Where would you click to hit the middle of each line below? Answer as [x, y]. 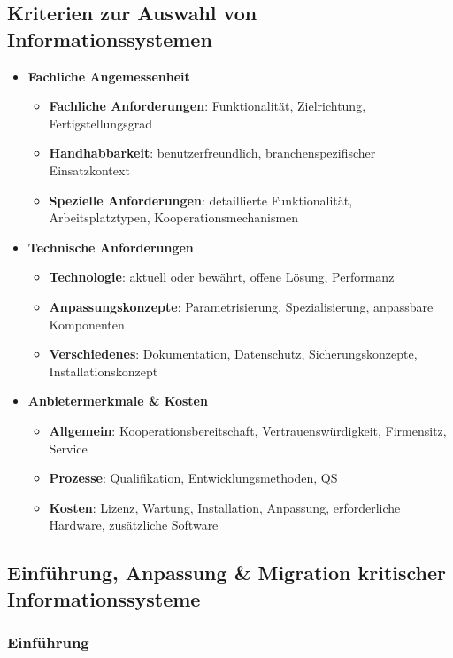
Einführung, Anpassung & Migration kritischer [227, 573]
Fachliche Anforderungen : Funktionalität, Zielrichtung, [207, 106]
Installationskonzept [104, 371]
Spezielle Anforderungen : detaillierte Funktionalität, [201, 200]
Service [68, 448]
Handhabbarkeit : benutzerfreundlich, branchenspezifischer [212, 153]
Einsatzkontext [89, 170]
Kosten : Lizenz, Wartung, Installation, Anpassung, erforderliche [225, 507]
